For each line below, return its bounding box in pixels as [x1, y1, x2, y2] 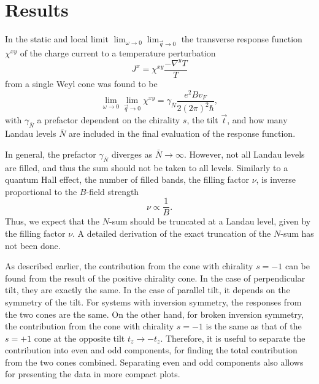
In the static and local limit [5, 33, 109, 45]
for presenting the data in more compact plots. [5, 367, 180, 380]
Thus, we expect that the [5, 215, 100, 228]
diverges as [111, 147, 153, 160]
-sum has [280, 226, 314, 239]
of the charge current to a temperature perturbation [20, 46, 216, 59]
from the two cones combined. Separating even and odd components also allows [5, 355, 304, 368]
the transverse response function [181, 33, 302, 45]
